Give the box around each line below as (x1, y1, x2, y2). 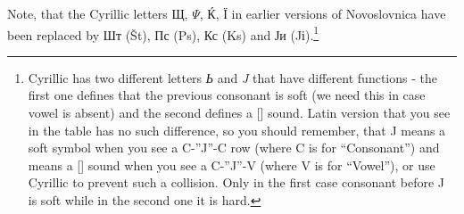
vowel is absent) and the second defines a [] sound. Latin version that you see (28, 103, 451, 122)
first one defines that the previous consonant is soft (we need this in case (28, 86, 426, 104)
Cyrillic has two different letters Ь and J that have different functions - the (28, 68, 437, 86)
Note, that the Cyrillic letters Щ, (7, 4, 188, 22)
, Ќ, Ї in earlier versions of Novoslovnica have (199, 4, 446, 22)
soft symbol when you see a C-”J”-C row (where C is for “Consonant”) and (28, 138, 440, 157)
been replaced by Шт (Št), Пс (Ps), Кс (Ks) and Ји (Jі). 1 (7, 22, 319, 44)
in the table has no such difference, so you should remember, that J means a (28, 120, 446, 139)
